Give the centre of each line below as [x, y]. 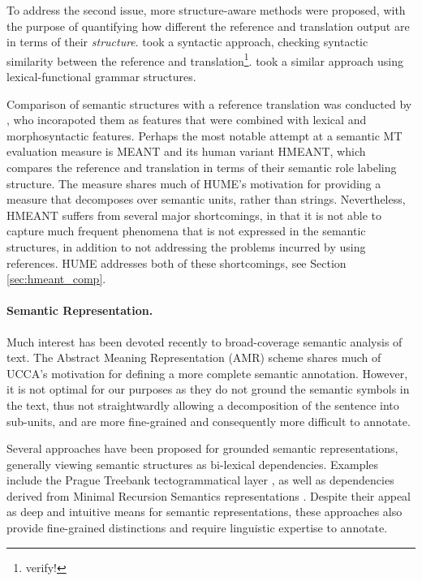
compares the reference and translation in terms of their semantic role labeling [202, 167]
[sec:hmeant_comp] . [56, 279]
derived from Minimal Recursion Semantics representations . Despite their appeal [209, 495]
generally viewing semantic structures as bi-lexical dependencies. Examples [193, 464]
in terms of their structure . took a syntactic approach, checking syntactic [187, 42]
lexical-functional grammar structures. [101, 77]
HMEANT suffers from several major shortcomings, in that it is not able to [194, 215]
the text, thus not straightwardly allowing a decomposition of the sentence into [203, 405]
